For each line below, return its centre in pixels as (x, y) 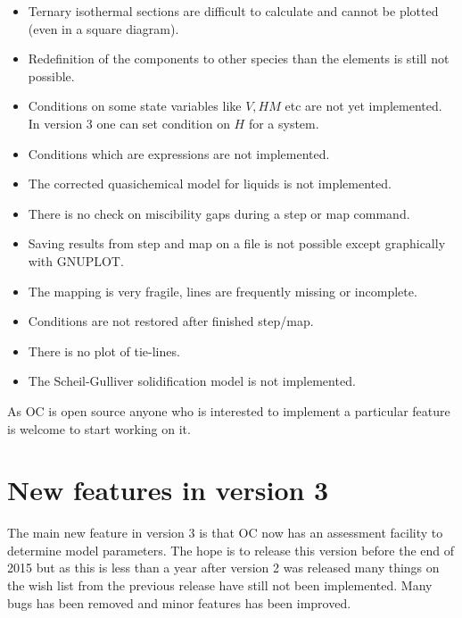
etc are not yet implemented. (363, 106)
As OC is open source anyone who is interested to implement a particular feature (229, 410)
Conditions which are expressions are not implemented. (179, 153)
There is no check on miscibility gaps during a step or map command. (219, 213)
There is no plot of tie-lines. (104, 351)
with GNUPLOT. (76, 260)
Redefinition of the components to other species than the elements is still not (239, 58)
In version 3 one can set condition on (129, 123)
